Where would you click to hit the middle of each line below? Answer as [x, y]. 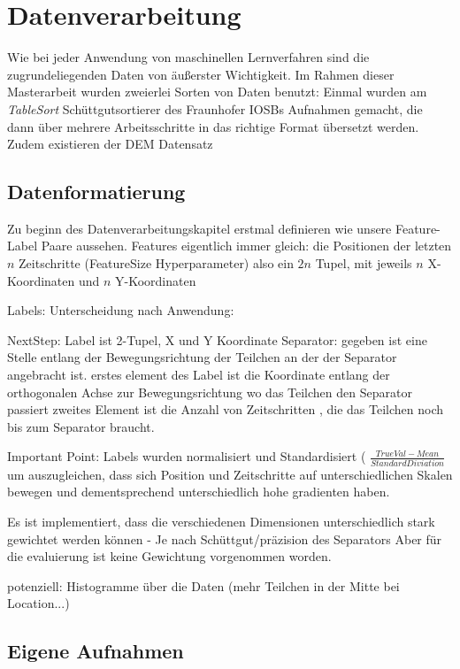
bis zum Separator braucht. [81, 426]
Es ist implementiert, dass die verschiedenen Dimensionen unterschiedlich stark [221, 521]
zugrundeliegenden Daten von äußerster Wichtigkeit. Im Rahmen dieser [201, 74]
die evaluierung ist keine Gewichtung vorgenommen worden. [169, 556]
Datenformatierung [96, 192]
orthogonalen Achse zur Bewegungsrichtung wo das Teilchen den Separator [210, 392]
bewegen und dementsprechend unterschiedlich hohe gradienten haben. [199, 492]
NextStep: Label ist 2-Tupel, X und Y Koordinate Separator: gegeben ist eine [217, 339]
